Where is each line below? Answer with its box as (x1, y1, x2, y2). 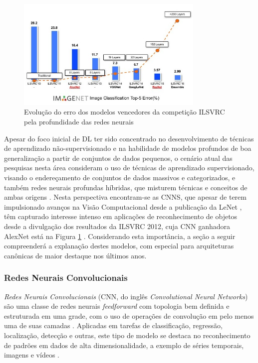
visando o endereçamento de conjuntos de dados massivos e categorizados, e (4, 172, 236, 183)
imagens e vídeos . (4, 350, 59, 360)
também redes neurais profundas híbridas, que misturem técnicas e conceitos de (4, 182, 248, 192)
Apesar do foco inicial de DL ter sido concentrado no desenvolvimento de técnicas (4, 133, 254, 143)
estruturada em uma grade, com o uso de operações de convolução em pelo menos (4, 310, 254, 321)
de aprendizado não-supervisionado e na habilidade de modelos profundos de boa (4, 143, 252, 153)
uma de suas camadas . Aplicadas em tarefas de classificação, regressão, (4, 320, 223, 331)
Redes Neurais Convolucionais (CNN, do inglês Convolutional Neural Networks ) (4, 291, 248, 301)
